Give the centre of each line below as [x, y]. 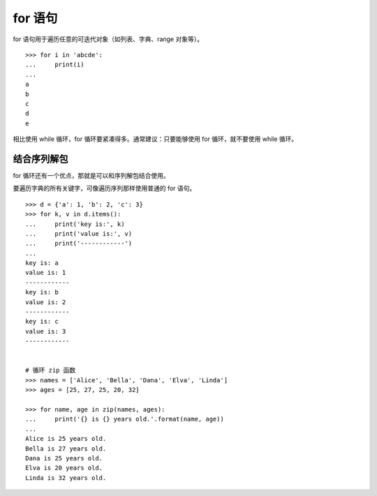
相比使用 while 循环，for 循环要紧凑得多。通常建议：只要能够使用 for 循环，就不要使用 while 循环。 [155, 139]
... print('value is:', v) [79, 233]
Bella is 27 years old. [66, 449]
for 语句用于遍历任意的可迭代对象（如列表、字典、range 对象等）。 [108, 39]
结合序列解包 [40, 159]
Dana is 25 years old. [64, 458]
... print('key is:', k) [75, 224]
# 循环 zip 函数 [51, 370]
